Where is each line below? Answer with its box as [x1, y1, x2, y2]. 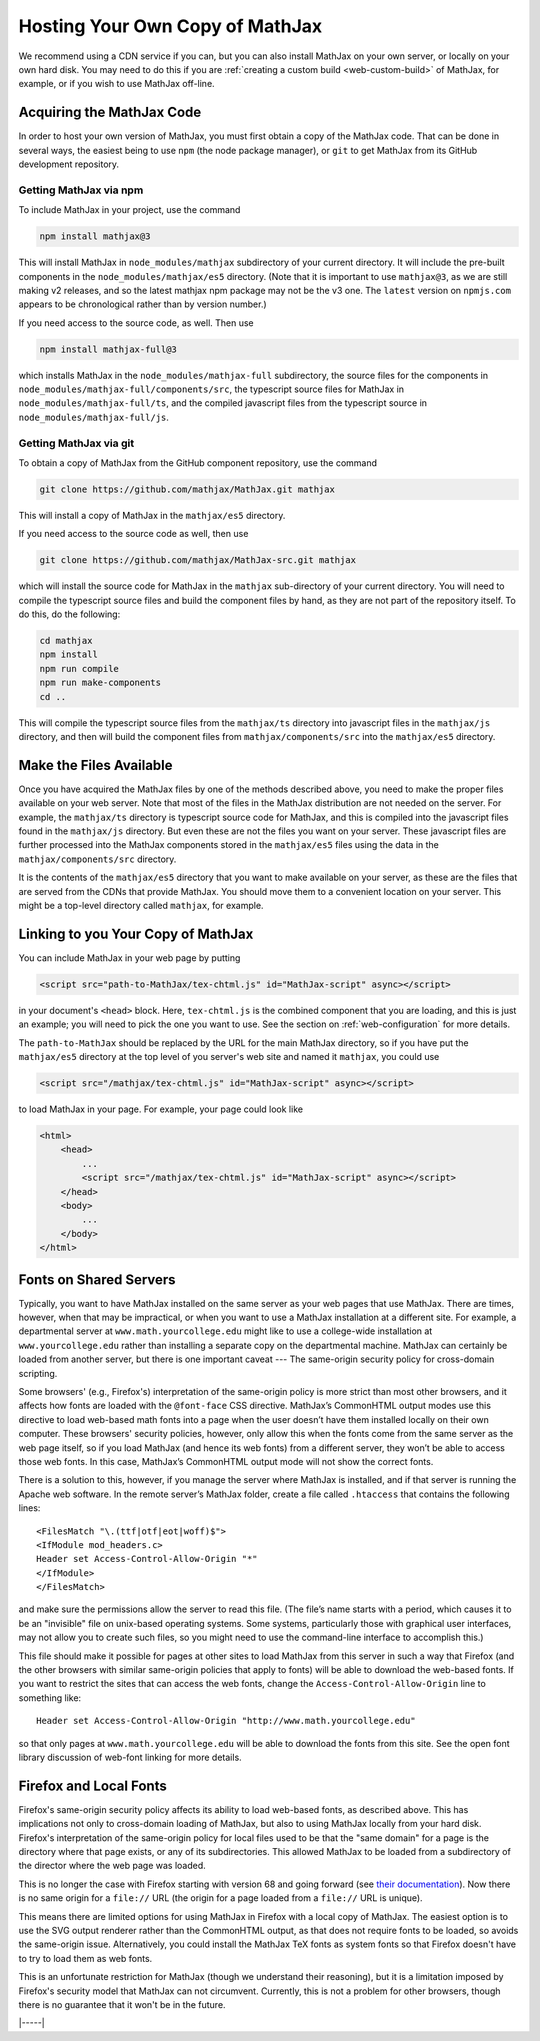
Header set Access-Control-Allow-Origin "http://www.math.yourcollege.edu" [36, 1715, 416, 1727]
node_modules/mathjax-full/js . [18, 411, 170, 423]
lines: [18, 1502, 41, 1514]
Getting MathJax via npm [18, 183, 144, 197]
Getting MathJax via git [18, 436, 135, 450]
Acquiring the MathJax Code [18, 104, 202, 121]
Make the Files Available [18, 756, 174, 774]
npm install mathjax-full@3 [39, 343, 177, 355]
